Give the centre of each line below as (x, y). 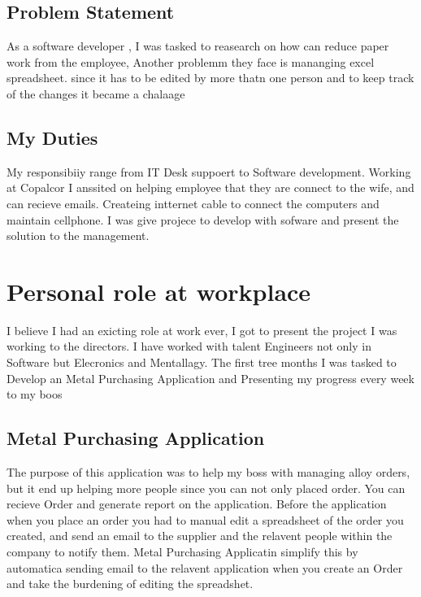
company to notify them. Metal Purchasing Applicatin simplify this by (182, 552)
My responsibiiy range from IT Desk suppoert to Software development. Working (209, 171)
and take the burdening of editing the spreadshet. (130, 584)
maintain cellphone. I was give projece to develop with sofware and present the (203, 219)
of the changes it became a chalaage (96, 93)
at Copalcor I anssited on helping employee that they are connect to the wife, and (210, 187)
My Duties (52, 137)
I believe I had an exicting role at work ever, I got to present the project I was (202, 330)
